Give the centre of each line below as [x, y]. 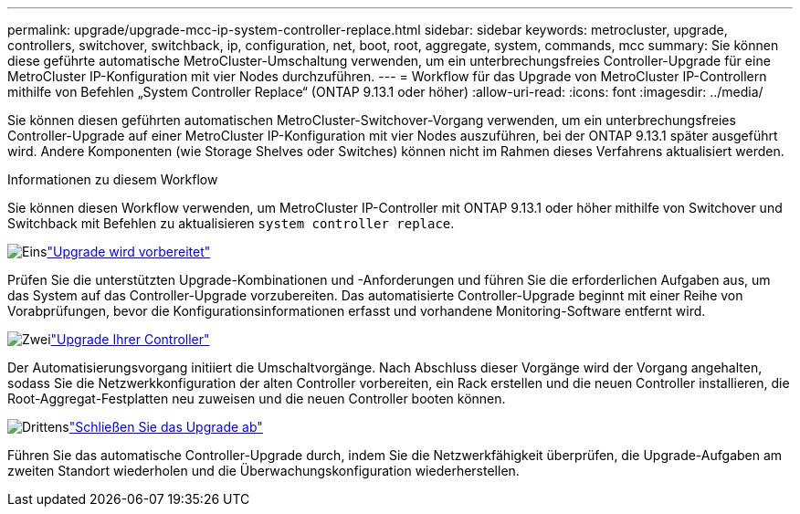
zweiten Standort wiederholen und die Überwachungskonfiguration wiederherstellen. [263, 471]
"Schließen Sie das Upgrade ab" [166, 427]
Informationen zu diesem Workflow [113, 179]
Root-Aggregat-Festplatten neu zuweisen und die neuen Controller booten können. [257, 399]
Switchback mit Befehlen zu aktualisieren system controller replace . [231, 223]
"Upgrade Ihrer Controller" [130, 339]
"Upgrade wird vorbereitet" [129, 252]
